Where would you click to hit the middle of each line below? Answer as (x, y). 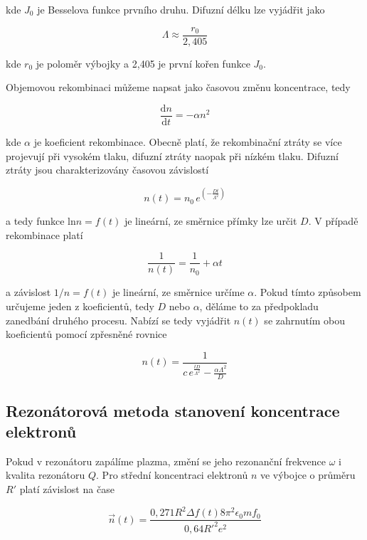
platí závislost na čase (67, 489)
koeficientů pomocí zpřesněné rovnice (86, 334)
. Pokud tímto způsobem (308, 292)
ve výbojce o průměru (308, 475)
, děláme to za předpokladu (259, 306)
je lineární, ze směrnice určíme (178, 292)
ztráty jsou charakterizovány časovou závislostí (107, 170)
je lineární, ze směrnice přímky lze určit (211, 221)
